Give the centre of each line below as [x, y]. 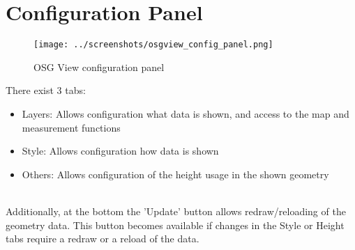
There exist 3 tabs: [46, 90]
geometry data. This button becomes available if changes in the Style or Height [175, 225]
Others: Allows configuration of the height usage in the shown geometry [175, 174]
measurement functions [71, 127]
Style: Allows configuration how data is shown [120, 151]
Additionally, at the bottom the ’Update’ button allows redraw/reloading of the [176, 211]
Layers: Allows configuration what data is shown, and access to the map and [186, 113]
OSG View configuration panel [99, 67]
